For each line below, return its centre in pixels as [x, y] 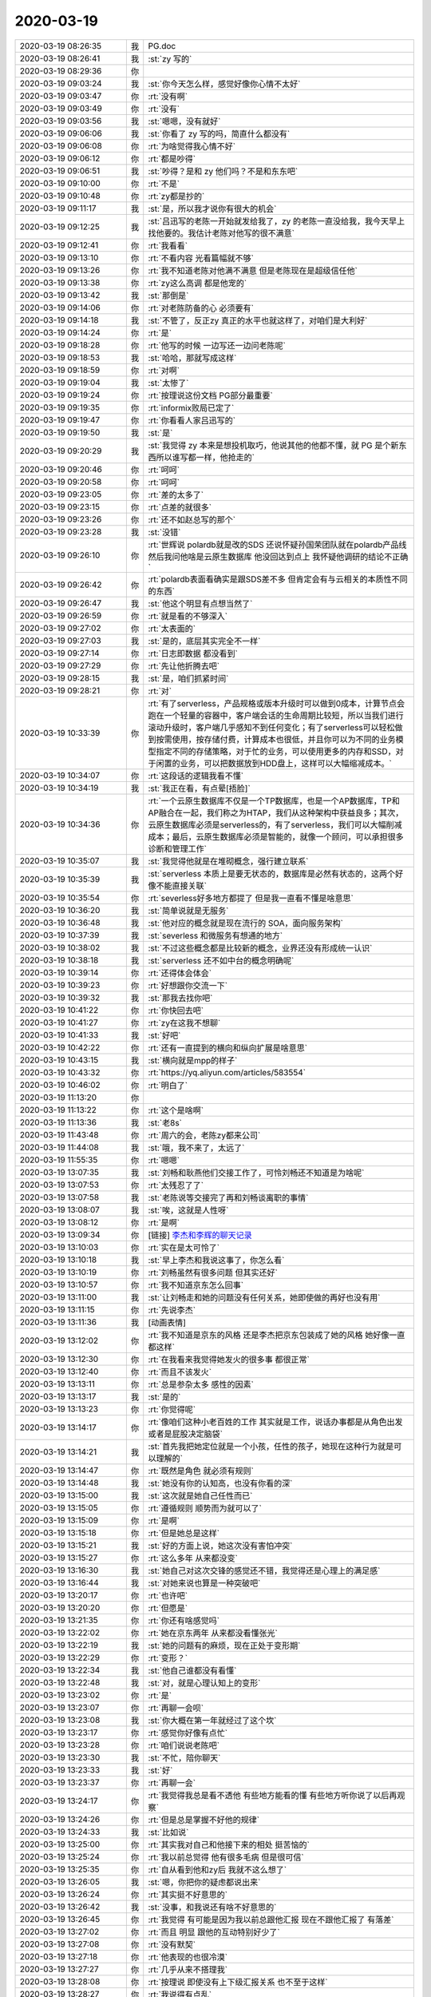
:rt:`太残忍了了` [176, 1185]
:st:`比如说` [168, 1832]
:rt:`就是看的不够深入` [188, 616]
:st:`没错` [164, 532]
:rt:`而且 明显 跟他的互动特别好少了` [214, 1931]
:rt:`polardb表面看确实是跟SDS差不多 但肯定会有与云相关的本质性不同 [278, 579]
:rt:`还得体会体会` [180, 973]
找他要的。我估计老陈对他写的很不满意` [221, 233]
